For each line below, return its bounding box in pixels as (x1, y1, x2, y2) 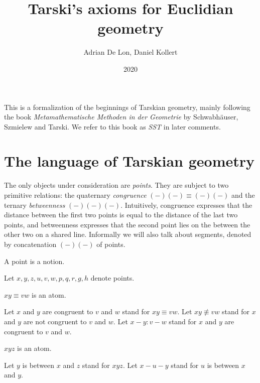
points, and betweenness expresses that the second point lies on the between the (4, 219, 250, 229)
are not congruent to (23, 316, 87, 326)
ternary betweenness (4, 199, 65, 210)
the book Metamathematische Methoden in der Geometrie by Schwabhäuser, (4, 111, 238, 122)
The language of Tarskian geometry (4, 151, 254, 171)
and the (231, 190, 255, 200)
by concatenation (4, 238, 57, 249)
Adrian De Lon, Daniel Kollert (83, 47, 178, 57)
